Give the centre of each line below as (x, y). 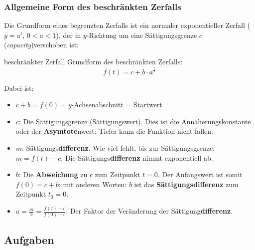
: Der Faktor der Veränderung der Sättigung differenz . (149, 211)
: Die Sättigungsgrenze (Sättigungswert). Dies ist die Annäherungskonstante (135, 121)
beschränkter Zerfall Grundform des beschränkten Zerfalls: (93, 61)
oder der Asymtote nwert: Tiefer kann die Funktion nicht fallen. (114, 131)
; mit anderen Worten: (93, 184)
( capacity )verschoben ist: (41, 45)
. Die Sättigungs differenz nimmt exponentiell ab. (137, 157)
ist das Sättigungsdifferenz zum (186, 184)
